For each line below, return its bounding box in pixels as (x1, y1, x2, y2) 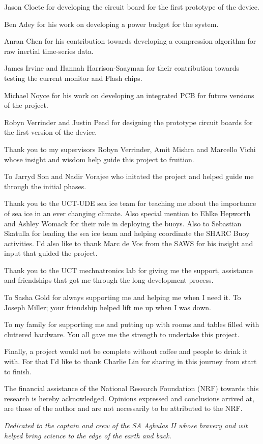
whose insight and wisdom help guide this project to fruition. (4, 154, 194, 164)
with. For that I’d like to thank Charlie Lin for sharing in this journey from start (4, 356, 257, 367)
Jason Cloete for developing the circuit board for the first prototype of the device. (4, 2, 259, 12)
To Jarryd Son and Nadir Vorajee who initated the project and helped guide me (4, 171, 254, 182)
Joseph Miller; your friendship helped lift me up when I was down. (4, 302, 211, 312)
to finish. (4, 366, 32, 376)
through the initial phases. (4, 181, 86, 191)
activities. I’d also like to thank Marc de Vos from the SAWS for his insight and (4, 238, 253, 248)
